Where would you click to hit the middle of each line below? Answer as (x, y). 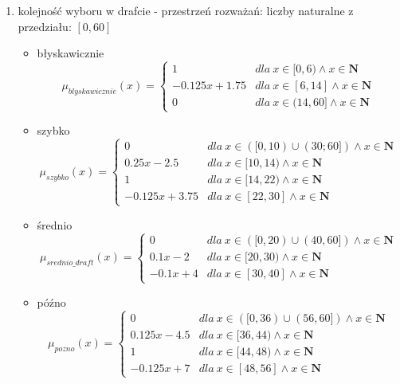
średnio (55, 224)
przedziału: (45, 26)
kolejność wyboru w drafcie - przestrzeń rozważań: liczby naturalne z (186, 10)
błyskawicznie (71, 53)
